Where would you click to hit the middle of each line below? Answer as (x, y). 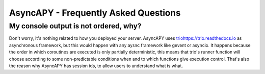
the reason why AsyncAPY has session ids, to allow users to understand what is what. (96, 66)
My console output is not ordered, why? (75, 26)
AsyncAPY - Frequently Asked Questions (95, 13)
